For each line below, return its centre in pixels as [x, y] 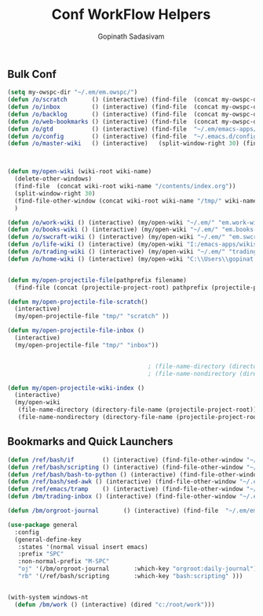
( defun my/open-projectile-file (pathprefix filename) [97, 280]
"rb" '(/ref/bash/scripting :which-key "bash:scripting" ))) [130, 577]
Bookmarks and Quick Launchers [90, 442]
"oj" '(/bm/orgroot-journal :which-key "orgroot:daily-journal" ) [137, 569]
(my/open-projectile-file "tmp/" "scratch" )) [92, 317]
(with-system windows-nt [48, 597]
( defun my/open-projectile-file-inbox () [76, 331]
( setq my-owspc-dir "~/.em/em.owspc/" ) [73, 92]
